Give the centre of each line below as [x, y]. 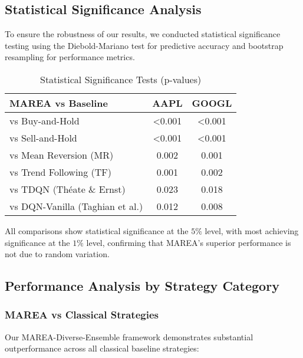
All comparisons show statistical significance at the [97, 230]
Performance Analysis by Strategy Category [142, 286]
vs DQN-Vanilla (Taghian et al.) [76, 206]
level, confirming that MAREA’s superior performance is [189, 242]
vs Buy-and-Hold [45, 120]
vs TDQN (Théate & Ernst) [67, 189]
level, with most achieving [252, 230]
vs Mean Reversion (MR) [62, 155]
